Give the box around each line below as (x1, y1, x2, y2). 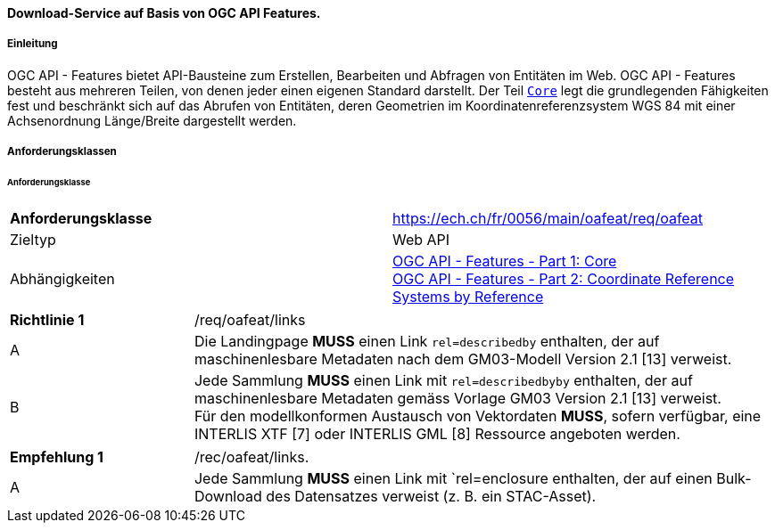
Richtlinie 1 (10, 310, 85, 329)
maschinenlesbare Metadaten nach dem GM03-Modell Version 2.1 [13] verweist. (194, 349, 732, 368)
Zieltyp (10, 230, 56, 249)
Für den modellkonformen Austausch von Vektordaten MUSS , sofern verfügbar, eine (194, 406, 762, 425)
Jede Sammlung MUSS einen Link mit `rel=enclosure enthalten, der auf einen (194, 469, 713, 487)
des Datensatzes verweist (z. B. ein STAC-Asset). (266, 486, 597, 505)
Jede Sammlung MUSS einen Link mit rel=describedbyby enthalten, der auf (194, 371, 693, 389)
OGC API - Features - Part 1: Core (392, 251, 617, 270)
